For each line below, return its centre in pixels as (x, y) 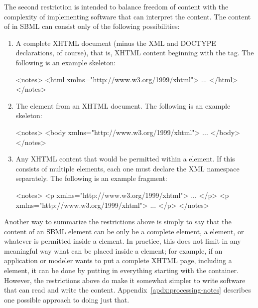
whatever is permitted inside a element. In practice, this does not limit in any (123, 241)
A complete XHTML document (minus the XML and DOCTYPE (116, 43)
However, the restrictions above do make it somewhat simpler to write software (125, 280)
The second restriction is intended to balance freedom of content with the (116, 6)
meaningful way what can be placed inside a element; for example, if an (113, 250)
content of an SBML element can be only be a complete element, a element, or (124, 231)
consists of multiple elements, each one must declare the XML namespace (128, 168)
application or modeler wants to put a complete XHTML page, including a (118, 260)
